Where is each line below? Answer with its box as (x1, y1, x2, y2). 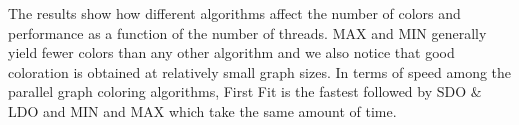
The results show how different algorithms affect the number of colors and (8, 3, 461, 23)
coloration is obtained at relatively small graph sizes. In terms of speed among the (8, 61, 512, 82)
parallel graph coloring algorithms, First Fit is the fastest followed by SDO (8, 81, 467, 102)
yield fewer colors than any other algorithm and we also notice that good (8, 42, 455, 63)
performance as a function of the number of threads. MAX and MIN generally (8, 22, 487, 43)
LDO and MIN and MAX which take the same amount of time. (8, 100, 397, 121)
